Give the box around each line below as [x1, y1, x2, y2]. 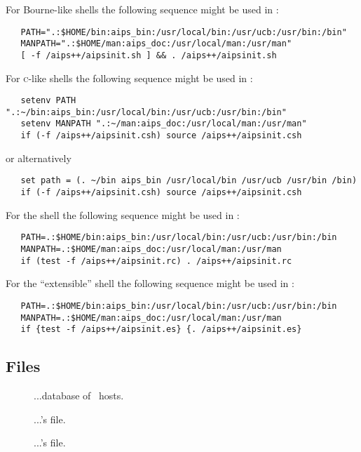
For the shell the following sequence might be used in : [6, 207, 240, 222]
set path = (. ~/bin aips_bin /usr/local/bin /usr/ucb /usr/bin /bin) [20, 175, 357, 186]
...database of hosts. [34, 388, 124, 403]
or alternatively [6, 150, 71, 165]
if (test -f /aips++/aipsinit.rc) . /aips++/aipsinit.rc [20, 255, 292, 266]
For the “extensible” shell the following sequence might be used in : [6, 276, 294, 291]
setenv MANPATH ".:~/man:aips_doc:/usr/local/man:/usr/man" [20, 119, 307, 129]
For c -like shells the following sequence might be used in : [6, 70, 253, 85]
